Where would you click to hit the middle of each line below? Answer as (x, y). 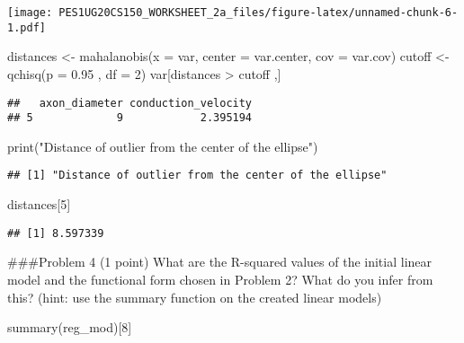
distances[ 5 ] (39, 204)
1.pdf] (27, 27)
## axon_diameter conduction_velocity (130, 103)
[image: (30, 13)
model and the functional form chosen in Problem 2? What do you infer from (220, 279)
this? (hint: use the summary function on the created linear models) (195, 297)
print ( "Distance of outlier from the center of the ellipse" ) (163, 146)
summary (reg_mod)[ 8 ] (70, 327)
